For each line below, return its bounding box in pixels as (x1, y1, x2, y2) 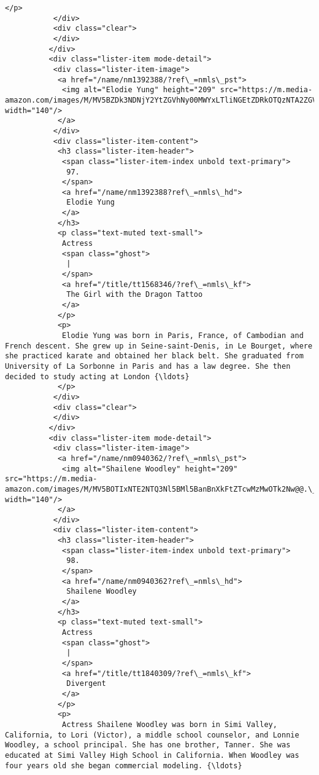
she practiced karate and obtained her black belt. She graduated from (5, 352, 304, 361)
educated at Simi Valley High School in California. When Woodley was (5, 750, 299, 760)
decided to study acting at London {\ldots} (5, 372, 190, 381)
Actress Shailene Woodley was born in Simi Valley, (62, 720, 277, 729)
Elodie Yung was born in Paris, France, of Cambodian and (62, 331, 304, 340)
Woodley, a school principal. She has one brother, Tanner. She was (5, 741, 291, 750)
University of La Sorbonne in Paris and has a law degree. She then (5, 361, 291, 371)
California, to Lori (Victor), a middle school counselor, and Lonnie (5, 730, 299, 739)
